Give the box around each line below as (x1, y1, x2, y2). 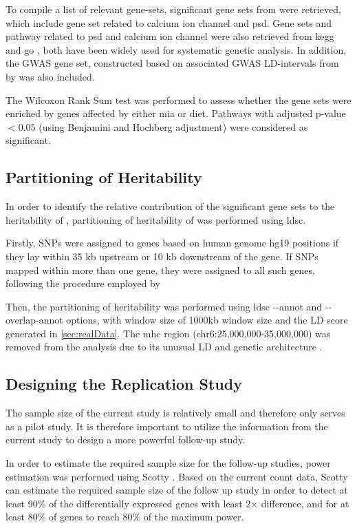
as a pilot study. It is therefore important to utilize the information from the (6, 419, 328, 433)
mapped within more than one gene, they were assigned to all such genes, (6, 262, 315, 277)
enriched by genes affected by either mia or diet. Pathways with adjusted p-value (6, 106, 346, 120)
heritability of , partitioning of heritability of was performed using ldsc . (6, 212, 306, 226)
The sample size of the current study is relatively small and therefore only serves (6, 405, 345, 420)
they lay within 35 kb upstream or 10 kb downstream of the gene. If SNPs (6, 249, 318, 263)
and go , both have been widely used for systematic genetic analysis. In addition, (6, 42, 347, 56)
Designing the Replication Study (6, 373, 242, 394)
